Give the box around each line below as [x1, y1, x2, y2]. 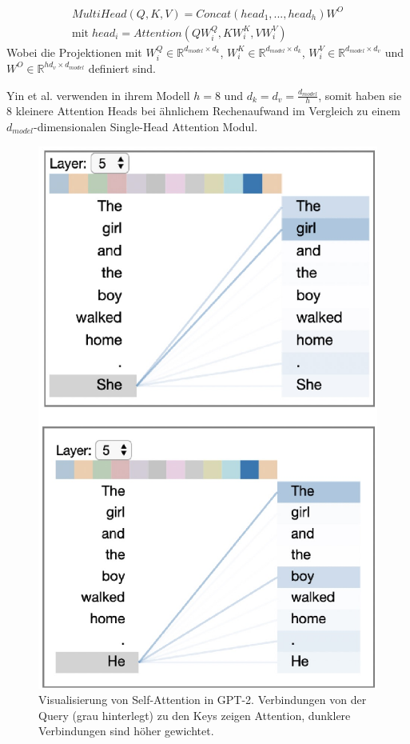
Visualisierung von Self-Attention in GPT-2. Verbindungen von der [38, 691, 367, 708]
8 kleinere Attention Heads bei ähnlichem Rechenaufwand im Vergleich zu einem [6, 102, 401, 119]
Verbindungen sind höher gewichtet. [38, 722, 214, 739]
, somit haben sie [318, 86, 402, 103]
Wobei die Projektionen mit [6, 43, 142, 60]
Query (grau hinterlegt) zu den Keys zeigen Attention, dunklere [38, 706, 351, 723]
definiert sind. [88, 59, 156, 76]
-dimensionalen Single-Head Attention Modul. [34, 118, 258, 134]
